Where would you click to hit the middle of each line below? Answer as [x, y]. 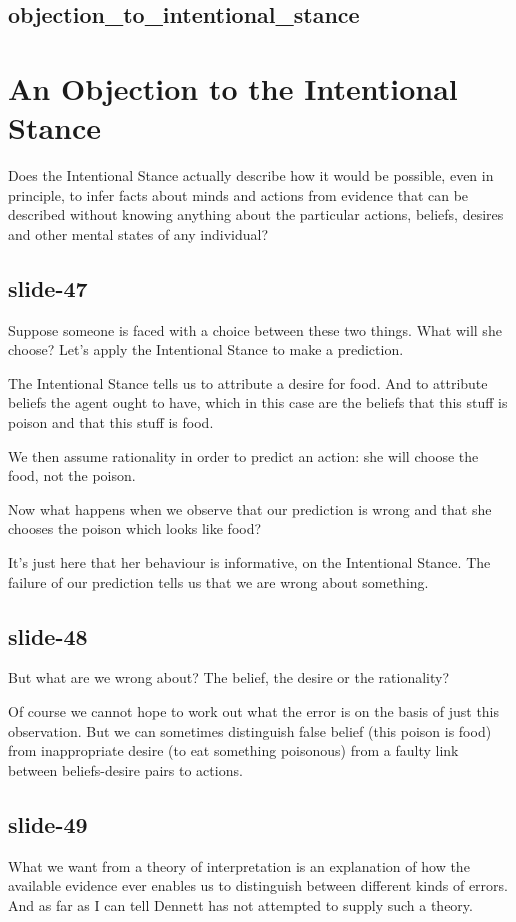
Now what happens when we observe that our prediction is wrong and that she [250, 508]
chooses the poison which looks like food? [135, 528]
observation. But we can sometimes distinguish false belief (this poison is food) [250, 730]
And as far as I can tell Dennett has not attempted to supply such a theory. [240, 904]
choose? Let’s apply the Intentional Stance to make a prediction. [206, 349]
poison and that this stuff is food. [111, 422]
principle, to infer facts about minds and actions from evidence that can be [238, 194]
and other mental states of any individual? [138, 233]
